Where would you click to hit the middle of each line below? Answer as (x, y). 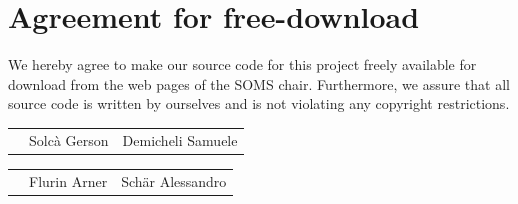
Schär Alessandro (174, 180)
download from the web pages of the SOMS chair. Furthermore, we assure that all (259, 83)
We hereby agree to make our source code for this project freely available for (242, 64)
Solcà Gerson (69, 139)
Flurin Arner (68, 180)
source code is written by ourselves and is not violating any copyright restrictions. (259, 103)
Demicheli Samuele (180, 139)
